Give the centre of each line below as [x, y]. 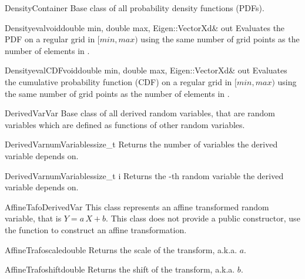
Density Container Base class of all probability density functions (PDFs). [135, 8]
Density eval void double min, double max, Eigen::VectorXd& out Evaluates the [145, 27]
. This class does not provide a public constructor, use [203, 218]
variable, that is [33, 218]
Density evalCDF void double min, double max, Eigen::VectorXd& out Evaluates [146, 70]
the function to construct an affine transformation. [96, 229]
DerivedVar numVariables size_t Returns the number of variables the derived [141, 144]
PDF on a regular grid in [50, 39]
